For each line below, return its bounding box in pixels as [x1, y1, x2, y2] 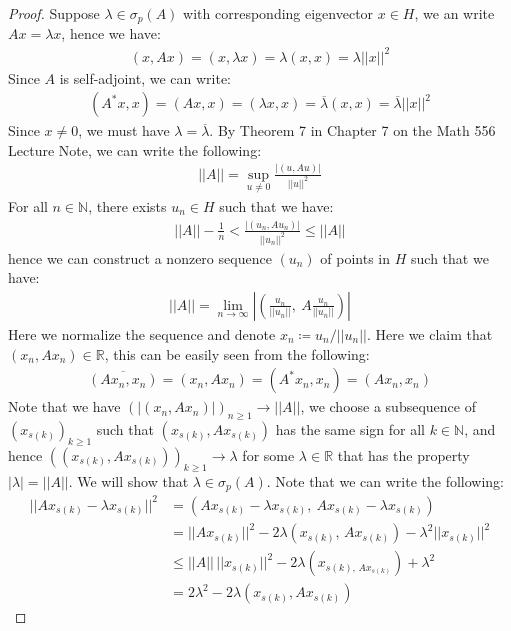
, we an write [414, 3, 495, 23]
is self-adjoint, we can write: [59, 67, 232, 88]
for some [242, 444, 295, 465]
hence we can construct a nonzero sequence [8, 247, 272, 268]
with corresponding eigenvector [183, 3, 374, 23]
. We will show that [68, 470, 189, 491]
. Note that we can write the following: [266, 470, 504, 491]
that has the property [337, 444, 470, 465]
